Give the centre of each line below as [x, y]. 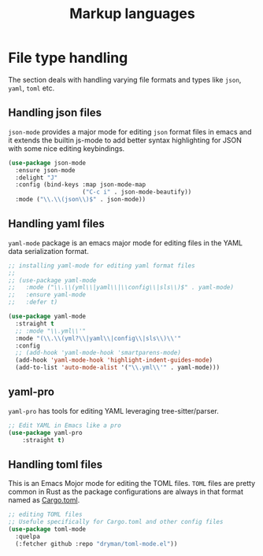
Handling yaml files [56, 224]
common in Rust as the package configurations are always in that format [126, 492]
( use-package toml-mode [47, 529]
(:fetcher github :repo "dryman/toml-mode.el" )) [96, 543]
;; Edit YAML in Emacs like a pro [65, 425]
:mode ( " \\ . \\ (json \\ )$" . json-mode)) [81, 200]
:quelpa [28, 536]
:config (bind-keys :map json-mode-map [81, 185]
